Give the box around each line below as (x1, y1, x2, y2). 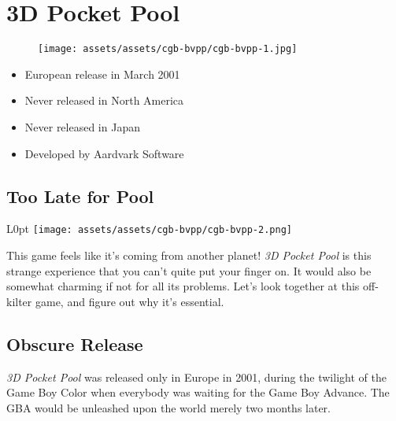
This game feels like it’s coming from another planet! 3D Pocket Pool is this (6, 247, 372, 264)
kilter (6, 293, 32, 309)
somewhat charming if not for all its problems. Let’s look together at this (6, 278, 360, 294)
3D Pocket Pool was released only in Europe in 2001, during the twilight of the (6, 368, 387, 385)
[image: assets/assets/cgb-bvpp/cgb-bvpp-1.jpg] (38, 43, 298, 55)
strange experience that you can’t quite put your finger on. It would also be (6, 262, 372, 279)
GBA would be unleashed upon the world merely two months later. (6, 399, 331, 415)
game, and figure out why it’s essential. (35, 293, 224, 309)
